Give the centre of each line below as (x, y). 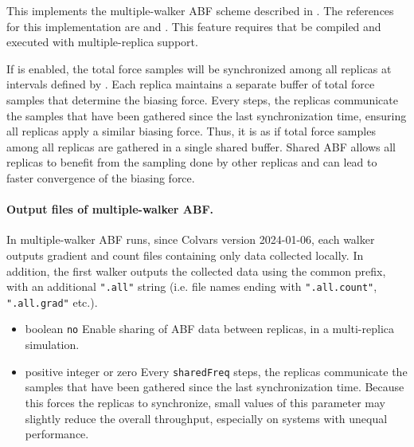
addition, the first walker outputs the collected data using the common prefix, (196, 271)
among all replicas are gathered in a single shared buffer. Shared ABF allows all (201, 146)
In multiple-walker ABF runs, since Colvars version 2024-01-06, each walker (191, 239)
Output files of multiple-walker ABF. (110, 209)
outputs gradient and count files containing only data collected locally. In (185, 255)
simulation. (52, 345)
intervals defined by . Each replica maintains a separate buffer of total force (191, 84)
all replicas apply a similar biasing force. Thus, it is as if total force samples (191, 131)
